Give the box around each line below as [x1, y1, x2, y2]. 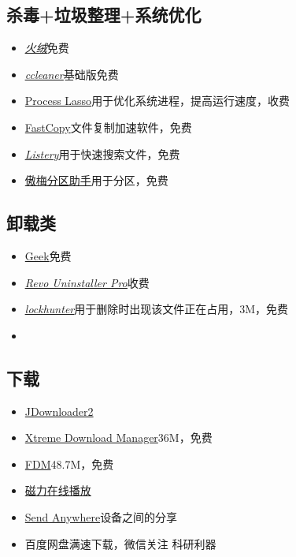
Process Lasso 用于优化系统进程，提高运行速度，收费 [24, 92, 290, 109]
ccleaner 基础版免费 [24, 65, 119, 82]
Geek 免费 [24, 247, 72, 264]
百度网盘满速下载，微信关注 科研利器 [24, 535, 216, 551]
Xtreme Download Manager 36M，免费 [24, 429, 213, 446]
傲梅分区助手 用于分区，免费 [24, 172, 168, 189]
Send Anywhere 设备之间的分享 [24, 508, 178, 525]
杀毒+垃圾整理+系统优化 [6, 2, 202, 27]
